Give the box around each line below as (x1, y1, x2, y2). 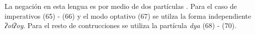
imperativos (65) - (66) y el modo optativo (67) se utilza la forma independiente (5, 10, 251, 21)
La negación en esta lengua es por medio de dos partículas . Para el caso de (5, 1, 237, 11)
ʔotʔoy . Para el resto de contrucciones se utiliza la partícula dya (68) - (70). (5, 20, 237, 31)
